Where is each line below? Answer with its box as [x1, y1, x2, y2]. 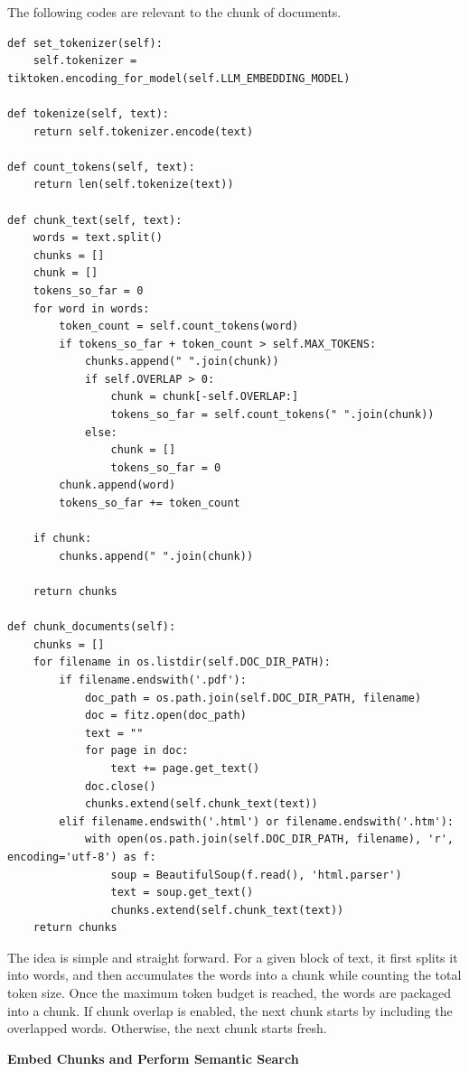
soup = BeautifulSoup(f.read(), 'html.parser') [110, 868, 402, 881]
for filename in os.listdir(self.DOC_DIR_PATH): [33, 656, 331, 669]
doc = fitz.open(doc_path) [84, 709, 247, 722]
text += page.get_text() [110, 761, 260, 775]
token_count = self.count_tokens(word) [59, 320, 299, 333]
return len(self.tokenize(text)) [33, 178, 234, 191]
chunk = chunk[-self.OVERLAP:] [110, 390, 299, 404]
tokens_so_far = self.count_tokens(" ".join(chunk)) [110, 408, 435, 422]
